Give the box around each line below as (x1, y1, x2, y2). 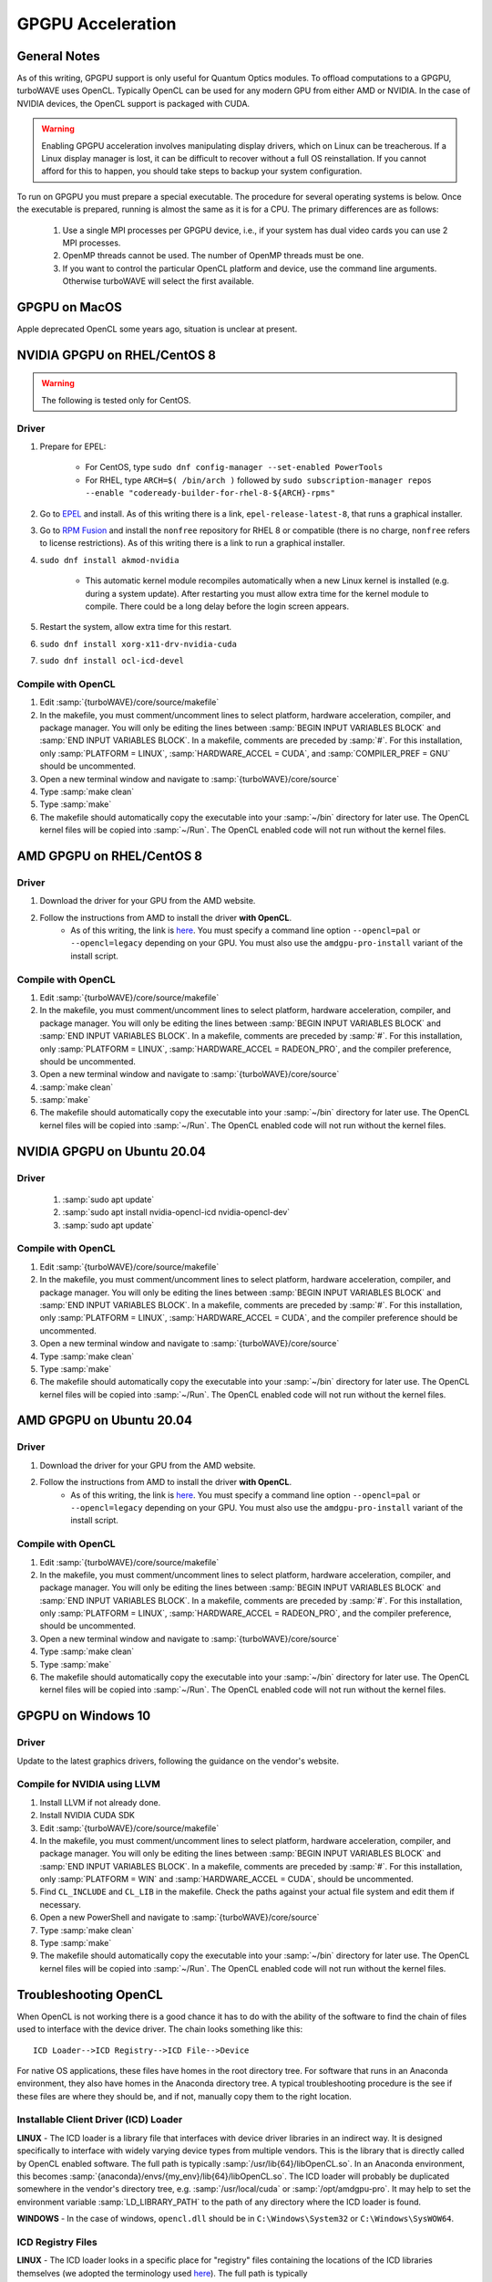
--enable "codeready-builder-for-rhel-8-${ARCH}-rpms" (85, 488, 336, 498)
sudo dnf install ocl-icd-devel (39, 655, 184, 666)
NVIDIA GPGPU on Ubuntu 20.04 (16, 1144, 207, 1159)
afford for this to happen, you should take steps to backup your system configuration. (41, 165, 363, 177)
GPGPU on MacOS (16, 299, 123, 315)
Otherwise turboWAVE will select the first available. (62, 276, 254, 287)
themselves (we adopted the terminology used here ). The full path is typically (16, 2267, 308, 2278)
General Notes (16, 48, 100, 64)
